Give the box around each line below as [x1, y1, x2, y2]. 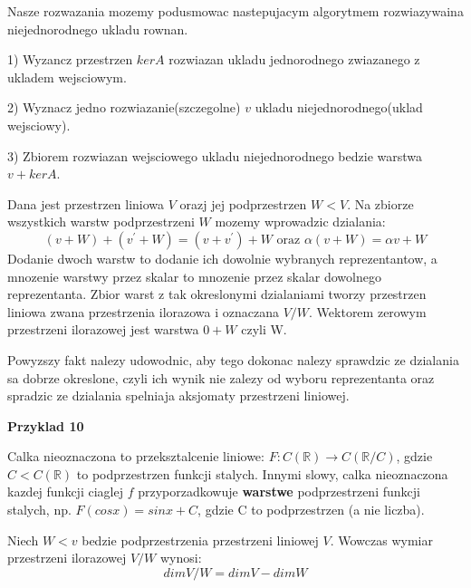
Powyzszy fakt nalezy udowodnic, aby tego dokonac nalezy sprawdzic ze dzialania [7, 350, 459, 369]
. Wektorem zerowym [309, 302, 427, 321]
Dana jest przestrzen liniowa [7, 194, 165, 213]
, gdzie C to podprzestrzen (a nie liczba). [197, 500, 425, 519]
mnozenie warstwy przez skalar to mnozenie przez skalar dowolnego [7, 266, 381, 285]
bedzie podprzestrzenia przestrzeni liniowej [82, 530, 319, 549]
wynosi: [159, 548, 202, 567]
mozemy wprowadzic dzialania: [215, 212, 386, 231]
